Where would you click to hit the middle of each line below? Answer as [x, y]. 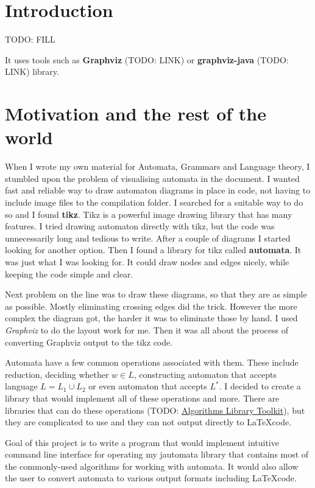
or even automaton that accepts [148, 386]
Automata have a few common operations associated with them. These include [152, 362]
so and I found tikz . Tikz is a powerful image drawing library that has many [149, 214]
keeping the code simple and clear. [69, 274]
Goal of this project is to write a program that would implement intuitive [142, 442]
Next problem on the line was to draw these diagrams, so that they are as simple [156, 294]
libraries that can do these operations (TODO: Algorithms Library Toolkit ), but [155, 410]
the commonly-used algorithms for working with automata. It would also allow [152, 466]
